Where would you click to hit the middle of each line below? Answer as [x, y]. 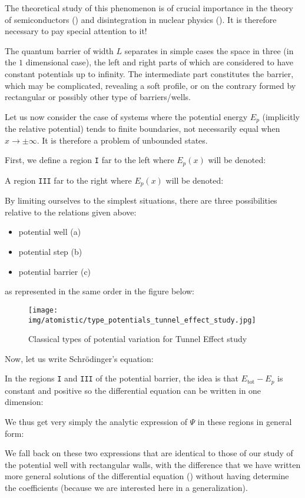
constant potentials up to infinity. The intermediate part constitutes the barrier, [149, 73]
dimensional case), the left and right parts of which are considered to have [160, 62]
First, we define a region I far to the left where [89, 160]
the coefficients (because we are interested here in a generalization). [126, 487]
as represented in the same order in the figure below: [100, 291]
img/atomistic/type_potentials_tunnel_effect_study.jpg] [142, 320]
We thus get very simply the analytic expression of [96, 421]
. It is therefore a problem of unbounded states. [122, 140]
